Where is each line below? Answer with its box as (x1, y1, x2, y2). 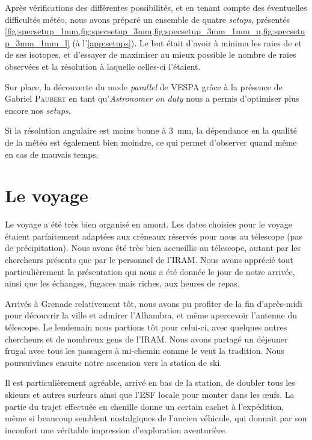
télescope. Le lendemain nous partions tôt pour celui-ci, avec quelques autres (5, 321, 287, 333)
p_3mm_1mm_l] (5, 36, 70, 49)
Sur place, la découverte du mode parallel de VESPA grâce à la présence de (5, 80, 283, 93)
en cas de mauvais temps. (5, 147, 99, 160)
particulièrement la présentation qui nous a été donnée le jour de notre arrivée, (5, 265, 295, 277)
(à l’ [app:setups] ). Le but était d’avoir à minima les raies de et (72, 36, 302, 49)
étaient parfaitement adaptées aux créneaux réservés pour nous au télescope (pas (5, 229, 302, 242)
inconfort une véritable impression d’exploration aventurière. (5, 423, 227, 436)
